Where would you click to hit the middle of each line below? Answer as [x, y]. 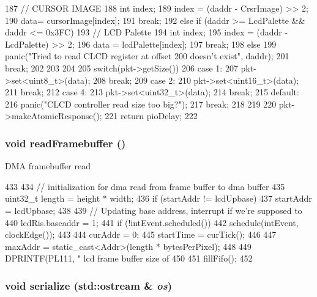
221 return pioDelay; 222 [151, 116]
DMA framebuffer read [48, 166]
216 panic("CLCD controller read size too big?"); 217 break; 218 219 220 [141, 104]
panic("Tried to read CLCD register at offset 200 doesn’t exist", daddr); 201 [147, 56]
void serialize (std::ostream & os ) [89, 285]
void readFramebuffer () [65, 143]
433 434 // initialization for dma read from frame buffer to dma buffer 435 [145, 186]
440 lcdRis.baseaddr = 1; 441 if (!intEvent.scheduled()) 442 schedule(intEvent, [152, 222]
